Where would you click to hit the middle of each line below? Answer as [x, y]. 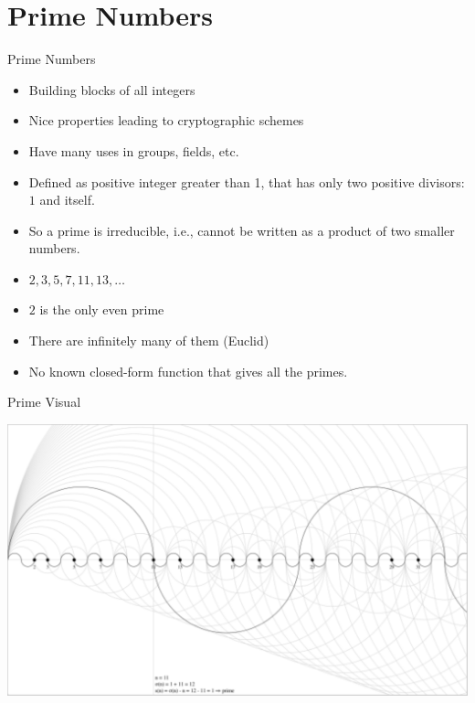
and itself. [67, 200]
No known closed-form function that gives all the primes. [188, 371]
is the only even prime [102, 309]
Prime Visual [44, 402]
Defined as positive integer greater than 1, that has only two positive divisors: [247, 181]
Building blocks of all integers [112, 89]
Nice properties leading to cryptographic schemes [166, 120]
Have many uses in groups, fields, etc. [134, 150]
